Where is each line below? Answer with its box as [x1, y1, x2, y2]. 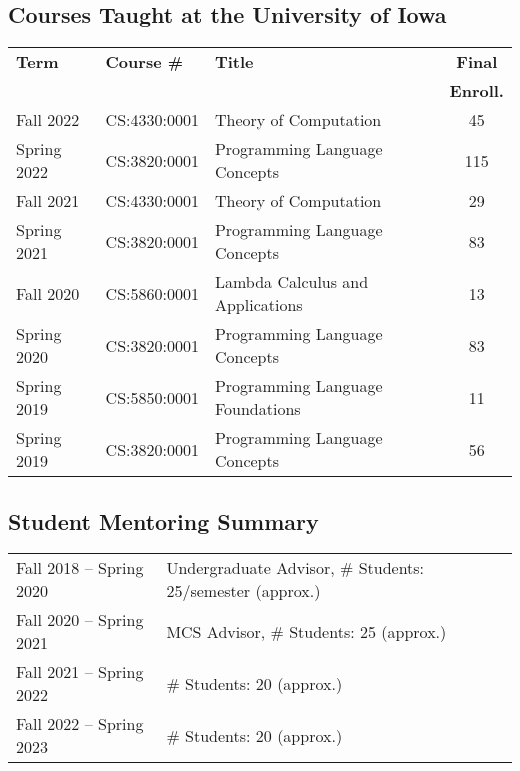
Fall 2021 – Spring [16, 660, 144, 684]
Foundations [214, 397, 301, 421]
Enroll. [449, 79, 504, 103]
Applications [214, 293, 303, 317]
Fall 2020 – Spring [16, 608, 144, 632]
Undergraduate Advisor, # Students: [166, 556, 425, 580]
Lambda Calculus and [214, 270, 369, 294]
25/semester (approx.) [166, 579, 321, 603]
